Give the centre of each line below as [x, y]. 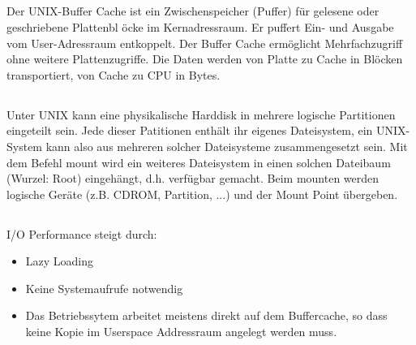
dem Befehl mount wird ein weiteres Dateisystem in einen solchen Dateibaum [199, 162]
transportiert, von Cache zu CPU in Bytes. [114, 74]
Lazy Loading [60, 261]
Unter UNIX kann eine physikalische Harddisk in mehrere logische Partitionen [201, 114]
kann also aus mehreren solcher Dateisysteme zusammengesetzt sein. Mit [227, 146]
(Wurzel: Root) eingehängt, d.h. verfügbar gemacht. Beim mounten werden [193, 178]
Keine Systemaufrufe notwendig [104, 288]
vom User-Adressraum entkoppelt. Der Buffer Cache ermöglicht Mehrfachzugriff [205, 43]
